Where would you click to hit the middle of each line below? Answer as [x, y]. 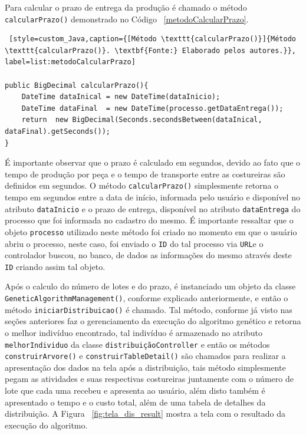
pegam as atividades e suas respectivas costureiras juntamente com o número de [149, 379]
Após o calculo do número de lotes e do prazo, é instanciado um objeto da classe [150, 286]
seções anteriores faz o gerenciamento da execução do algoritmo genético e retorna [153, 321]
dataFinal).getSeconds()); [57, 131]
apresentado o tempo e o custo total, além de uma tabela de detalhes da [135, 402]
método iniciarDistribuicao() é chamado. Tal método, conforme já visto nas [149, 309]
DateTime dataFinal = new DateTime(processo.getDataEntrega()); [152, 108]
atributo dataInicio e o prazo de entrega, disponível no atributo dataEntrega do [153, 208]
